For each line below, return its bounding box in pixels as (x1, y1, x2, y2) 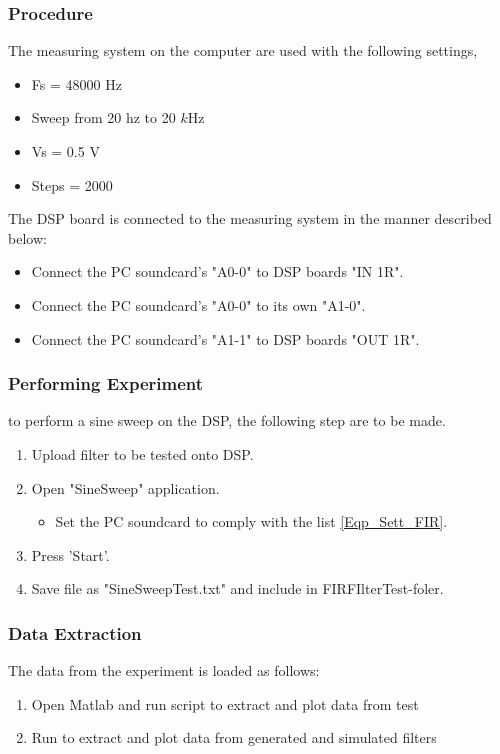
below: (8, 227, 47, 248)
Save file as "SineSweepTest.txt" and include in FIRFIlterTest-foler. (31, 578, 444, 599)
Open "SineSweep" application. (31, 477, 220, 498)
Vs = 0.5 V (31, 141, 100, 161)
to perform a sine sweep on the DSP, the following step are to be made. (8, 410, 446, 431)
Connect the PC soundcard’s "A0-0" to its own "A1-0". (31, 294, 366, 315)
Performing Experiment (8, 371, 204, 396)
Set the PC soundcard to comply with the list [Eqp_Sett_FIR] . (55, 511, 448, 532)
